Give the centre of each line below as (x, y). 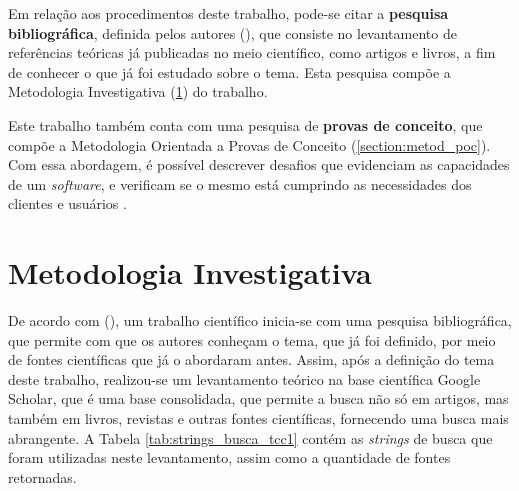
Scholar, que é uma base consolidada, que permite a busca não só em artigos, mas (258, 398)
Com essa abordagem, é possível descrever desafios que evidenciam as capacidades (259, 164)
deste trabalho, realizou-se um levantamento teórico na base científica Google (244, 378)
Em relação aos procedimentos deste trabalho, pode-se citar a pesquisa (228, 13)
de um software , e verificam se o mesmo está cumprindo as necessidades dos (240, 183)
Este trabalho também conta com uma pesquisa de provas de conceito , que (245, 124)
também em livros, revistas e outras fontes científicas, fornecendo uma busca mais (258, 418)
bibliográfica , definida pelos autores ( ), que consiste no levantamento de (232, 32)
